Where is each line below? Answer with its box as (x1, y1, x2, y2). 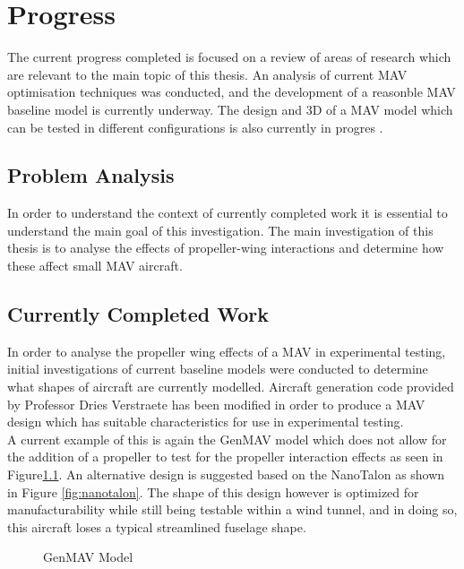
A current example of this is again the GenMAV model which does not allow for (7, 429, 447, 448)
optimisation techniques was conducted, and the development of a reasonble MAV (7, 82, 456, 101)
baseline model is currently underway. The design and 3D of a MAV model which (7, 99, 453, 118)
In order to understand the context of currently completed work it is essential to (7, 203, 448, 222)
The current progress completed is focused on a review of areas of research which (7, 47, 451, 66)
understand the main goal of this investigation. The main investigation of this (7, 220, 434, 239)
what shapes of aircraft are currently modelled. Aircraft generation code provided (7, 377, 454, 396)
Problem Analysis (7, 161, 175, 189)
